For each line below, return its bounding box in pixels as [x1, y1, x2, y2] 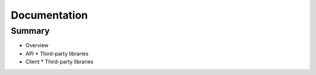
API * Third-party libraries [25, 50, 89, 57]
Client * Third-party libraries [25, 58, 94, 65]
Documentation [11, 9, 88, 22]
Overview [25, 42, 49, 49]
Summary [11, 26, 50, 36]
